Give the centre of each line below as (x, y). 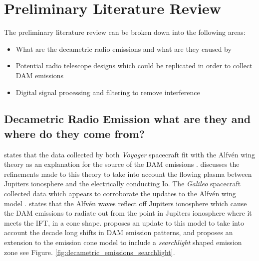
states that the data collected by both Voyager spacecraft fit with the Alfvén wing (129, 154)
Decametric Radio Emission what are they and (128, 119)
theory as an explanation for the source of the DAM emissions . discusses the (122, 164)
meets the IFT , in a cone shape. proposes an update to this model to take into (124, 222)
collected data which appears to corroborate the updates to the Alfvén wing (120, 194)
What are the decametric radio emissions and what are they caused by (124, 49)
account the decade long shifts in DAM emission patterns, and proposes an (119, 232)
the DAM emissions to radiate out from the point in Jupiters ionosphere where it (128, 213)
